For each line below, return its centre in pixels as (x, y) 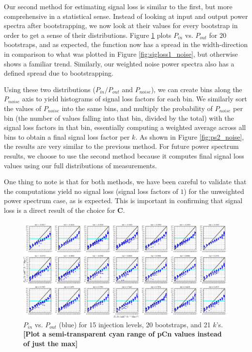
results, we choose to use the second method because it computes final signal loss (124, 155)
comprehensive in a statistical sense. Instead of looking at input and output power (126, 16)
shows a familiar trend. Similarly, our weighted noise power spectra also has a (119, 63)
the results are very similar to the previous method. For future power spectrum (121, 146)
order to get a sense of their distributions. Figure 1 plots (88, 35)
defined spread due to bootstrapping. (59, 73)
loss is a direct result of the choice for (60, 210)
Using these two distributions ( (50, 89)
